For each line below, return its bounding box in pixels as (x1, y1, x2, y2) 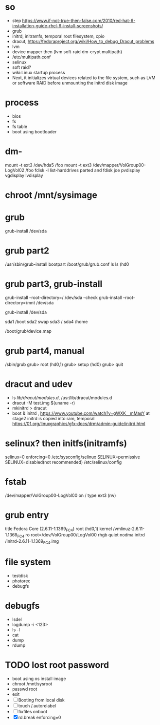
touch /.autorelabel (18, 703, 56, 708)
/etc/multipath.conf (12, 54, 51, 60)
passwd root (12, 686, 37, 692)
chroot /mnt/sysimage (5, 190, 97, 200)
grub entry (5, 510, 49, 520)
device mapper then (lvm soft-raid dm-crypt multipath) (12, 48, 123, 55)
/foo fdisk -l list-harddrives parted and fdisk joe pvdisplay (25, 167, 141, 173)
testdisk (12, 573, 28, 578)
